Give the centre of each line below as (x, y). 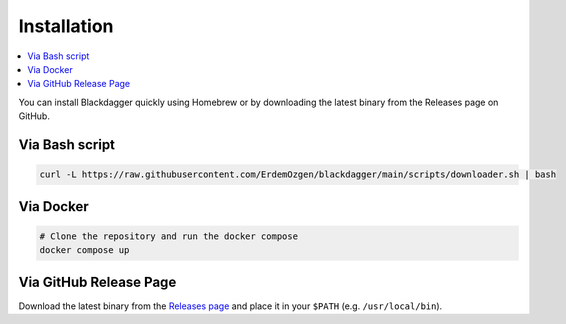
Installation (66, 26)
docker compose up (84, 250)
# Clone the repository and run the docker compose (169, 236)
